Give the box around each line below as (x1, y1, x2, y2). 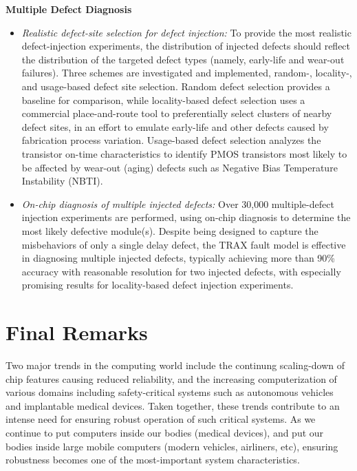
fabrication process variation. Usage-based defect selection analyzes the (21, 133, 321, 147)
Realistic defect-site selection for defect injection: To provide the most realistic (21, 25, 351, 39)
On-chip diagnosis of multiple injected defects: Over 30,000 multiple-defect (21, 196, 334, 211)
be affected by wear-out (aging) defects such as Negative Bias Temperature (21, 160, 338, 174)
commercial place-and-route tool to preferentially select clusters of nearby (21, 106, 332, 121)
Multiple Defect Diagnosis (6, 2, 132, 16)
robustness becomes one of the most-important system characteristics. (6, 452, 300, 467)
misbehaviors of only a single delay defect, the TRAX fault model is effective (21, 237, 346, 251)
